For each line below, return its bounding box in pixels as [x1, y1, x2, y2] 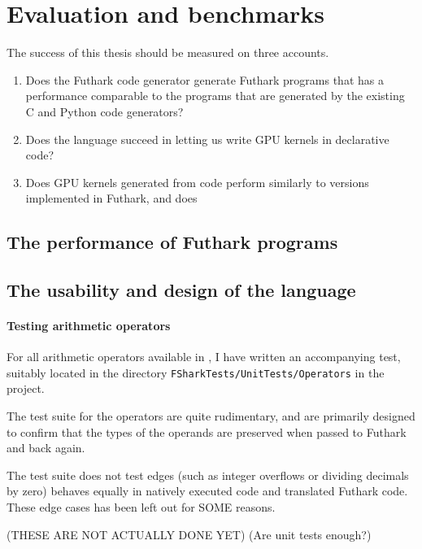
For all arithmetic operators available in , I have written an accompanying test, [7, 348, 401, 365]
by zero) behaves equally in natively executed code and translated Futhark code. [7, 482, 408, 499]
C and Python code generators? [25, 102, 184, 120]
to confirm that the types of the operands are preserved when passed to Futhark [7, 423, 407, 440]
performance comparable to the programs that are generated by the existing [25, 87, 405, 104]
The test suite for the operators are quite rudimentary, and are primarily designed [7, 407, 415, 425]
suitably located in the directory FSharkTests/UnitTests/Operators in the [7, 364, 385, 381]
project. [7, 380, 45, 397]
